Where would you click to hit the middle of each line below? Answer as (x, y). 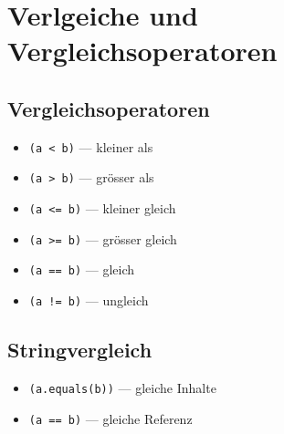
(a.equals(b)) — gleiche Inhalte (122, 387)
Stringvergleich (80, 350)
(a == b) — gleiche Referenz (110, 418)
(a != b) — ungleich (89, 300)
